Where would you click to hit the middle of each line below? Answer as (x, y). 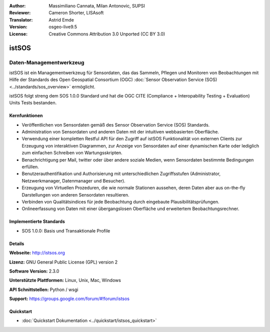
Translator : (21, 19)
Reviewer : (20, 13)
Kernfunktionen (26, 115)
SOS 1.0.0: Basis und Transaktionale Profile (66, 230)
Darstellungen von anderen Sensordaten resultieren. (75, 194)
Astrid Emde (61, 19)
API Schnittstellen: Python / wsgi (44, 289)
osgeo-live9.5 (63, 27)
